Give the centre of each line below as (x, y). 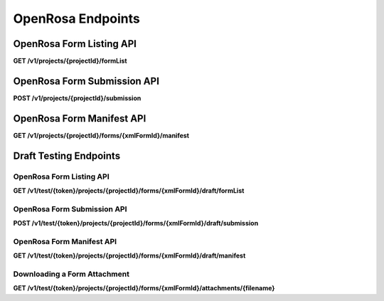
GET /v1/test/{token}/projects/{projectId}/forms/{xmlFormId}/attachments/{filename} (144, 288)
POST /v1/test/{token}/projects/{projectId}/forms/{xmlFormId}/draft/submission (136, 223)
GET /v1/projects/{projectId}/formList (70, 61)
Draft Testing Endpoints (67, 155)
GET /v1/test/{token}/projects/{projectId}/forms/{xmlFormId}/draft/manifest (129, 255)
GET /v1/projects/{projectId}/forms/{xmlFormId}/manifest (101, 135)
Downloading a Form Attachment (71, 274)
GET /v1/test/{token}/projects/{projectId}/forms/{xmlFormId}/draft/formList (129, 191)
